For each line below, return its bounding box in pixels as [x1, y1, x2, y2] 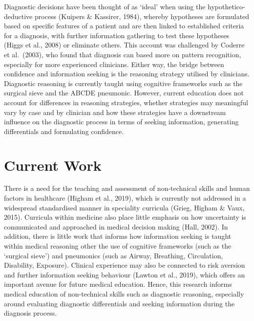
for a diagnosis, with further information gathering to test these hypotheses [4, 30, 230, 40]
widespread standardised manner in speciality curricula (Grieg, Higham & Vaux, [4, 202, 245, 212]
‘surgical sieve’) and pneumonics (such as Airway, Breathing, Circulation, [4, 250, 223, 260]
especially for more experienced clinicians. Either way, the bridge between [4, 59, 224, 69]
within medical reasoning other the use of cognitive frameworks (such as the [4, 241, 232, 251]
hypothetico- [208, 1, 245, 11]
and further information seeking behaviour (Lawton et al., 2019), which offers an [4, 269, 245, 279]
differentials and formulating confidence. [4, 126, 124, 136]
